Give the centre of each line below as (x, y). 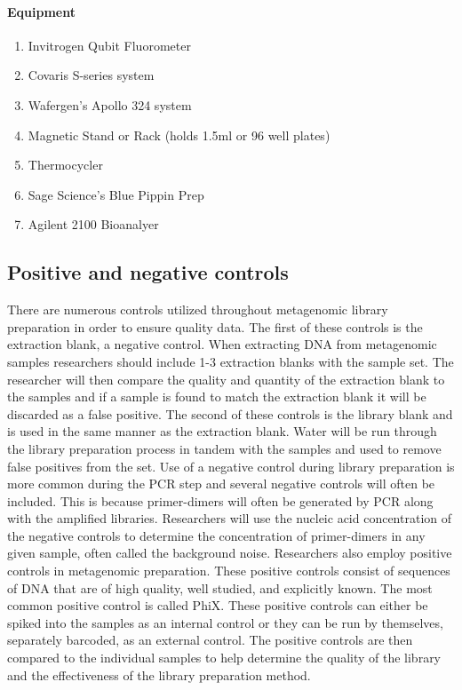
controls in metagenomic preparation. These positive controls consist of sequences (229, 571)
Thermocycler (65, 165)
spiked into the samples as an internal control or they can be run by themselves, (225, 622)
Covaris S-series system (91, 75)
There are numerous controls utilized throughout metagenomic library (198, 309)
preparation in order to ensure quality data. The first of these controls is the (215, 326)
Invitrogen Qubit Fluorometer (109, 45)
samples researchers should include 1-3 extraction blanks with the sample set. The (231, 361)
